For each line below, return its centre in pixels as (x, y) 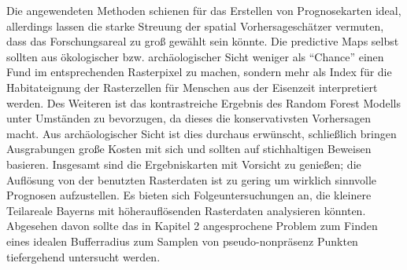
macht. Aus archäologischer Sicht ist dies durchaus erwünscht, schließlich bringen (202, 133)
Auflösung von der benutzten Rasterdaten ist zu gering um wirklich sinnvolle (192, 179)
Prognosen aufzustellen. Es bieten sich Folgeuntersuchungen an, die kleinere (189, 195)
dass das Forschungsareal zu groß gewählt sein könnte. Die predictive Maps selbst (203, 41)
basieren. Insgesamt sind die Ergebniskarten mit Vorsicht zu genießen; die (184, 164)
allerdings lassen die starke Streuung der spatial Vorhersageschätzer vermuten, (195, 26)
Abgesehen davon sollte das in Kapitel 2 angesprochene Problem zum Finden (192, 226)
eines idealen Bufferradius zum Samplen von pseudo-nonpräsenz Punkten (182, 241)
